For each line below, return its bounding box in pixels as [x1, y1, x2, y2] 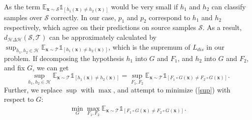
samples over [4, 12, 42, 22]
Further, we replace [4, 84, 63, 94]
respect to [4, 94, 34, 104]
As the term [4, 1, 40, 11]
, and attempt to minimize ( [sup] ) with [113, 84, 231, 94]
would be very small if [111, 1, 178, 11]
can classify [212, 1, 246, 11]
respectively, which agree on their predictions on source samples [4, 22, 196, 32]
